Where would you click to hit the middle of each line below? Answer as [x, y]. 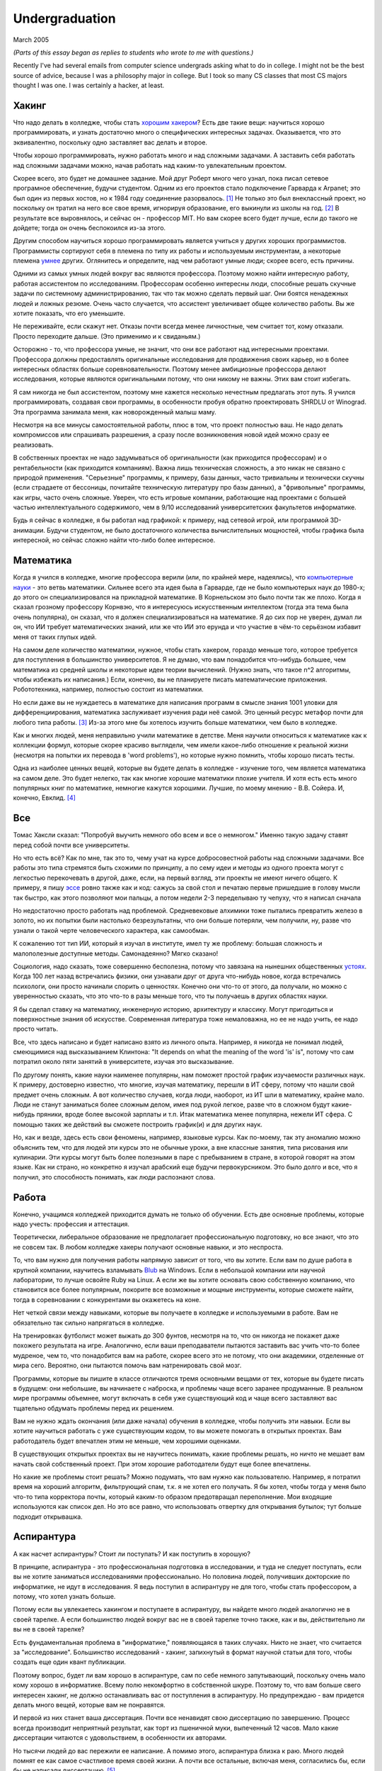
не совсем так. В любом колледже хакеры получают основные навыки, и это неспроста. [148, 1247]
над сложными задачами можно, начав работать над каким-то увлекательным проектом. [150, 165]
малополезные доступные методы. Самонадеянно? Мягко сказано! [116, 954]
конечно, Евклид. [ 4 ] [44, 798]
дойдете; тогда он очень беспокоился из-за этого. [89, 227]
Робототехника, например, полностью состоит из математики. [109, 689]
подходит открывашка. [48, 1517]
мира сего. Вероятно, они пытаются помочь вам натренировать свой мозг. [127, 1365]
